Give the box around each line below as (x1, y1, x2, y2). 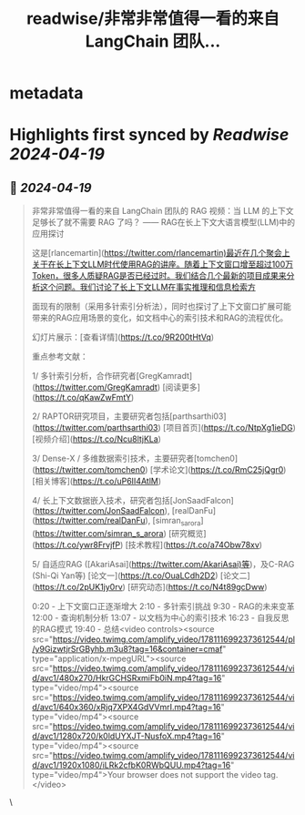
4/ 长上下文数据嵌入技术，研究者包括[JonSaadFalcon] (31, 495, 234, 506)
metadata (9, 83, 84, 104)
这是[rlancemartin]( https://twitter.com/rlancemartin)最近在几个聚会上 (31, 248, 290, 259)
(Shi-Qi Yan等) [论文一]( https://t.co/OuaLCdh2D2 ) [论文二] (31, 570, 250, 581)
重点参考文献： (31, 351, 88, 362)
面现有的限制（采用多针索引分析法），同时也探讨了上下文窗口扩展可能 (31, 301, 291, 312)
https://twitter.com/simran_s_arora (35, 527, 164, 538)
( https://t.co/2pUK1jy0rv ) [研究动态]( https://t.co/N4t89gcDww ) (31, 581, 268, 592)
